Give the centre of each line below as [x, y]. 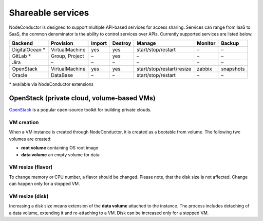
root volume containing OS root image [60, 148]
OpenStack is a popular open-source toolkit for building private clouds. [80, 110]
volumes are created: [30, 139]
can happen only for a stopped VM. [45, 184]
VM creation [24, 122]
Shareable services [49, 13]
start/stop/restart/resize [164, 69]
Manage [146, 43]
